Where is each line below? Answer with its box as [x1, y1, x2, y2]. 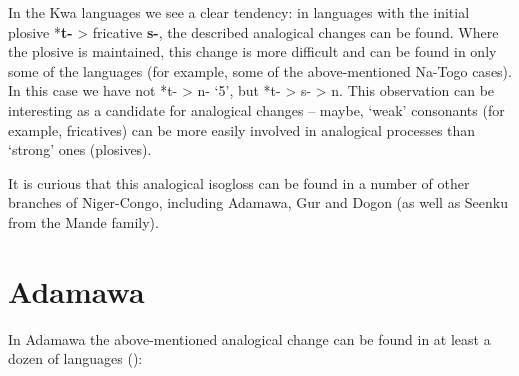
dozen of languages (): [8, 348, 143, 369]
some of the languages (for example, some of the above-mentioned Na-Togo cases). [8, 60, 512, 81]
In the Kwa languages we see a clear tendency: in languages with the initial [8, 2, 470, 22]
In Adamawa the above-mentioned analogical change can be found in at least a [8, 328, 491, 349]
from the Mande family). [8, 211, 159, 232]
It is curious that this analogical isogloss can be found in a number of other [8, 172, 470, 193]
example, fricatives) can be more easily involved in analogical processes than [8, 119, 476, 140]
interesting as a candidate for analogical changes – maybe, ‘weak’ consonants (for [8, 99, 505, 120]
